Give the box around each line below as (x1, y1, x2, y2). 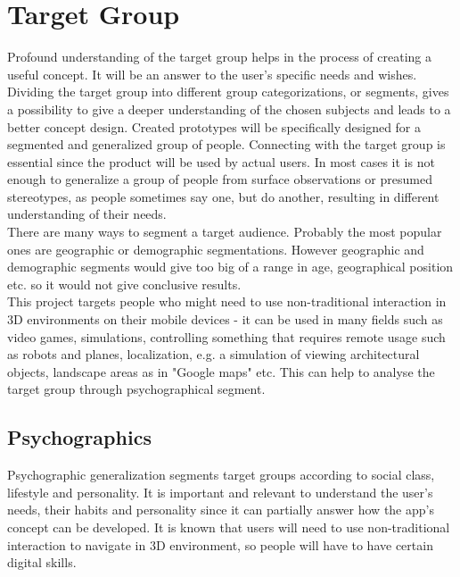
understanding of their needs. (7, 205, 167, 223)
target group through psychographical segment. (7, 380, 266, 398)
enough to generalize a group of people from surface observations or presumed (7, 170, 432, 188)
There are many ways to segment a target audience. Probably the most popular (7, 222, 442, 241)
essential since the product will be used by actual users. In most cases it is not (7, 152, 435, 171)
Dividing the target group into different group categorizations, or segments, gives (7, 82, 449, 101)
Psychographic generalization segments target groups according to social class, (7, 465, 435, 484)
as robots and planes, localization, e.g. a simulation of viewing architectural (7, 345, 420, 364)
